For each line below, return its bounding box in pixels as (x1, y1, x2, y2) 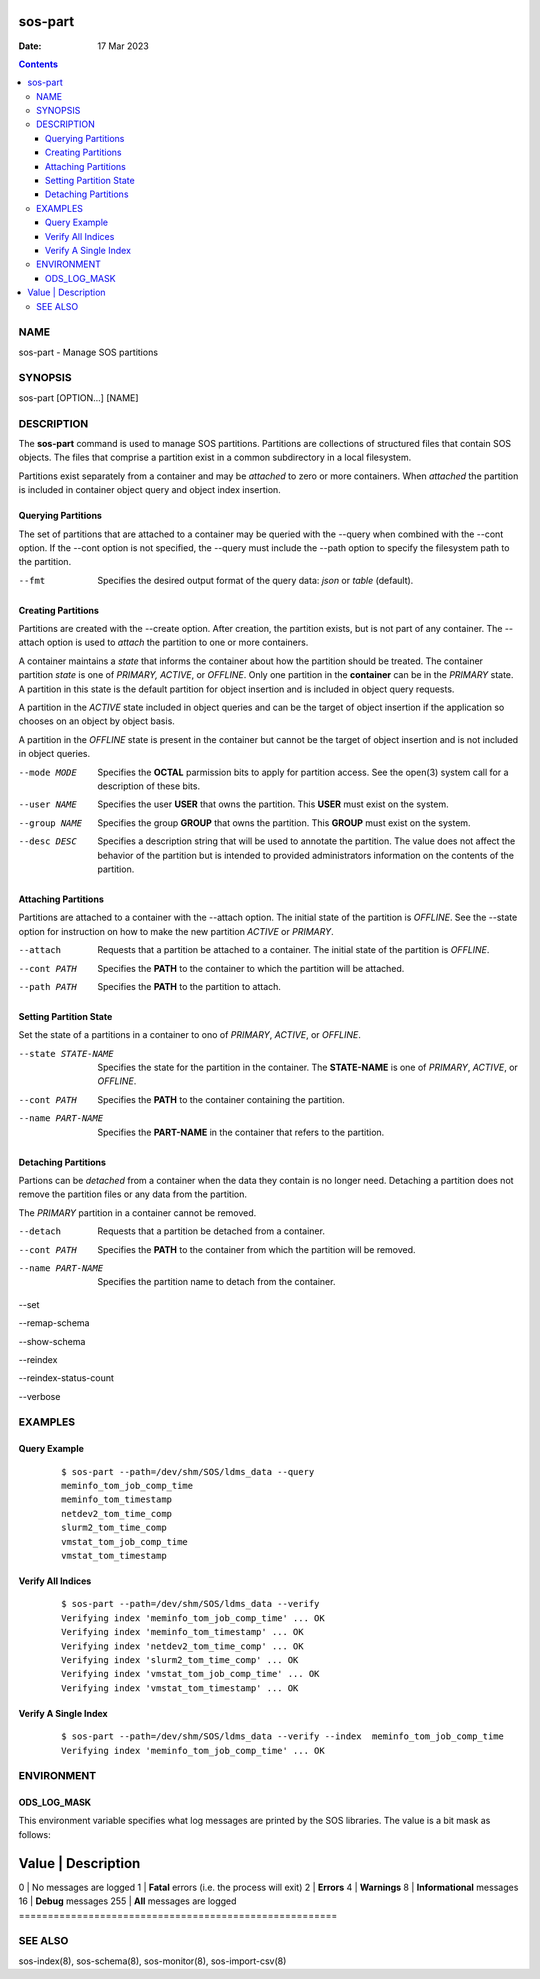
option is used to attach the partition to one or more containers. (46, 636, 309, 649)
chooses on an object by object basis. (18, 715, 175, 727)
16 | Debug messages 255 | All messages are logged (18, 1895, 237, 1907)
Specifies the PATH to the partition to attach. (97, 980, 282, 992)
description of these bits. (97, 780, 200, 792)
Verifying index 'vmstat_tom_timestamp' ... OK (61, 1682, 299, 1694)
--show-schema (18, 1335, 86, 1347)
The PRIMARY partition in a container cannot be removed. (18, 1206, 257, 1219)
